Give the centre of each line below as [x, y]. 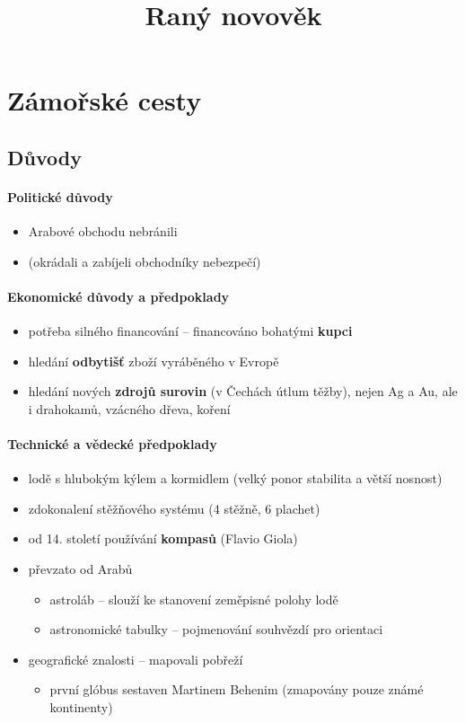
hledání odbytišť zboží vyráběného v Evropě [154, 361]
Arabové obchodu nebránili [103, 231]
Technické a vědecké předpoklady [112, 444]
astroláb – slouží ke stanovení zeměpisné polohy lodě [194, 599]
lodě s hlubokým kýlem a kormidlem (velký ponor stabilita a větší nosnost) [235, 478]
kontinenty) [81, 707]
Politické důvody [60, 196]
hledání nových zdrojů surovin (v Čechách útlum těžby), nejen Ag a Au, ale [243, 391]
